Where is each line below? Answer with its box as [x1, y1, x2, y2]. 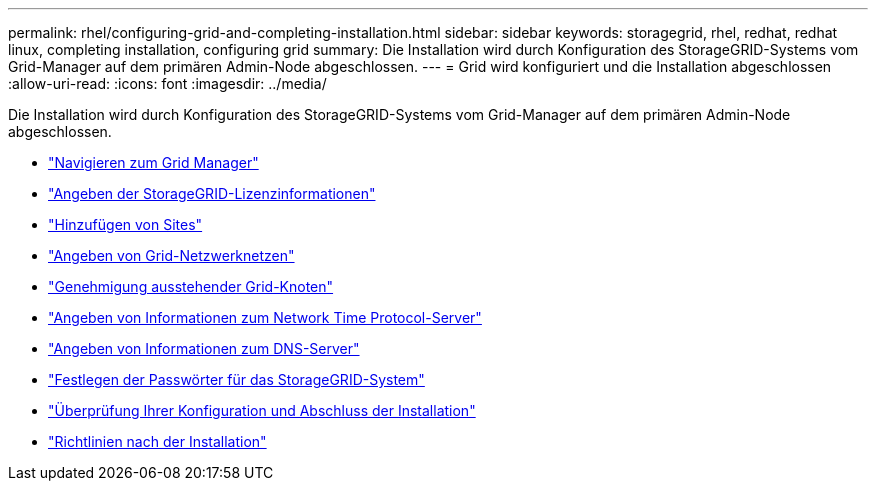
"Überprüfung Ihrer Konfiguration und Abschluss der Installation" [48, 402, 476, 419]
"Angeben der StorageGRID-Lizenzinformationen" [48, 185, 376, 202]
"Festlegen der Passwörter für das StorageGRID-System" [48, 371, 425, 388]
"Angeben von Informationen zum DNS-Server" [48, 340, 360, 357]
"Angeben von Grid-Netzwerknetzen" [48, 247, 295, 264]
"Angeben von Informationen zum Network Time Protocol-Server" [48, 309, 482, 326]
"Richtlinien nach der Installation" [48, 433, 267, 450]
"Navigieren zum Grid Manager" [48, 154, 259, 171]
